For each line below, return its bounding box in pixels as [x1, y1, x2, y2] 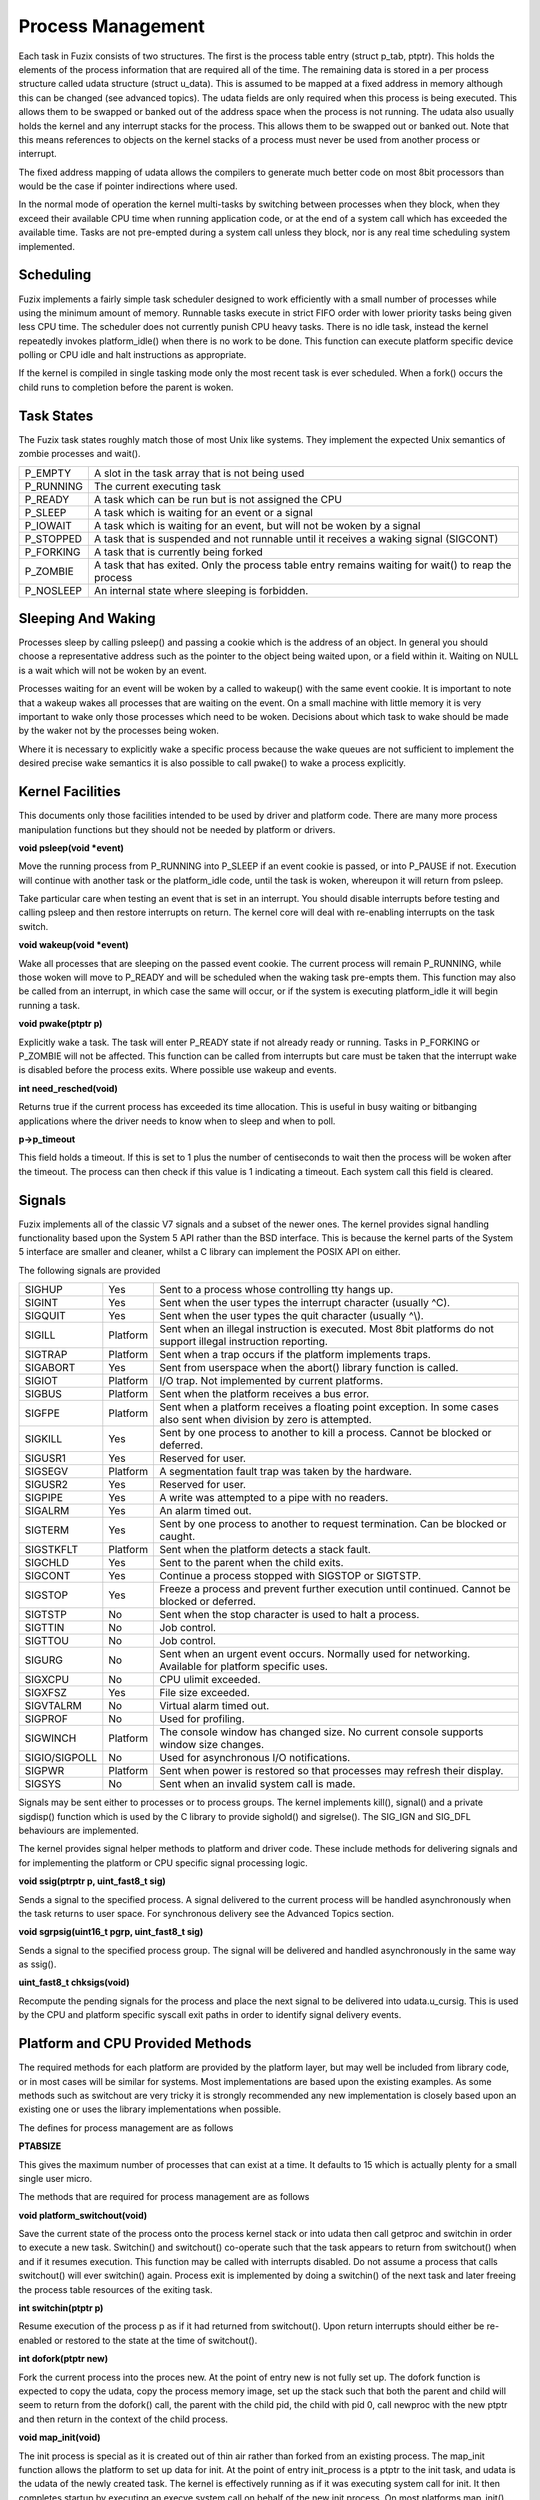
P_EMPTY [24, 466, 72, 480]
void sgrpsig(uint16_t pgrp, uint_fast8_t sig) [18, 1926, 204, 1938]
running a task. [18, 999, 80, 1011]
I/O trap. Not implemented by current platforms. [159, 1374, 384, 1388]
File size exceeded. [159, 1686, 250, 1700]
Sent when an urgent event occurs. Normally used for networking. [159, 1647, 471, 1661]
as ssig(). [18, 1958, 57, 1970]
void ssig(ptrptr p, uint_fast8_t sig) [18, 1875, 167, 1887]
